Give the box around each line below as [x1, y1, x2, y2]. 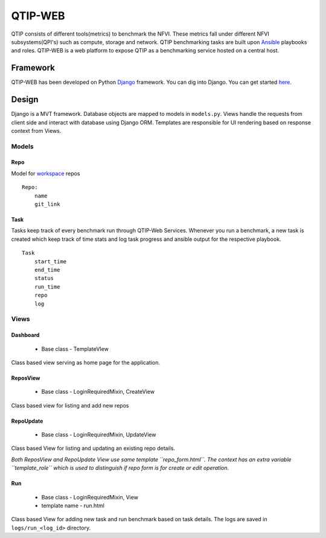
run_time [34, 283, 60, 290]
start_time [34, 258, 67, 265]
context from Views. [11, 127, 62, 134]
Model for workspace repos [11, 170, 80, 177]
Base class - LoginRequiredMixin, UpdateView [41, 431, 156, 438]
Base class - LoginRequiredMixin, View [41, 493, 139, 501]
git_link [34, 201, 60, 208]
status [34, 275, 54, 282]
